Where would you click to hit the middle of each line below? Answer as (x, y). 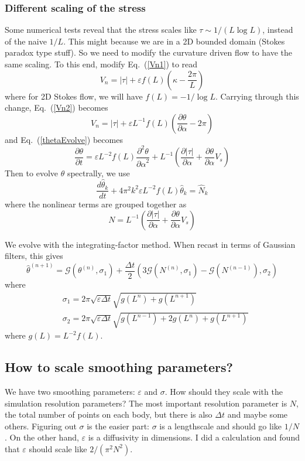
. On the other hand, (42, 437)
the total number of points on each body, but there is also (109, 414)
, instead (278, 30)
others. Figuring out (41, 426)
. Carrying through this (257, 96)
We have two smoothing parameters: (70, 392)
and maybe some (258, 414)
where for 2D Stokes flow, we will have (74, 96)
